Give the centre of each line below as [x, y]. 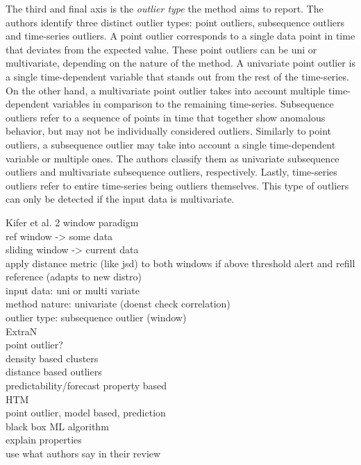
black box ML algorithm [57, 426]
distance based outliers [54, 372]
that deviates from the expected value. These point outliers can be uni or [161, 49]
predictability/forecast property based [86, 386]
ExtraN [22, 331]
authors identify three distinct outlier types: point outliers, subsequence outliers [175, 22]
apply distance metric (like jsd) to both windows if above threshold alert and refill [180, 263]
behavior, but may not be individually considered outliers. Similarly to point [169, 131]
